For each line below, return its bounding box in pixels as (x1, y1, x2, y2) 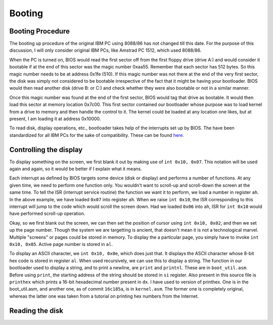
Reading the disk (9, 306, 63, 315)
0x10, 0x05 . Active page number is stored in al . (9, 241, 113, 247)
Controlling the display (9, 145, 83, 154)
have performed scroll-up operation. (9, 210, 85, 216)
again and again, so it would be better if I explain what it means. (9, 166, 142, 172)
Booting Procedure (9, 27, 70, 35)
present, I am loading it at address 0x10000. (9, 116, 101, 122)
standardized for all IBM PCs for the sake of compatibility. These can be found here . (9, 132, 185, 138)
